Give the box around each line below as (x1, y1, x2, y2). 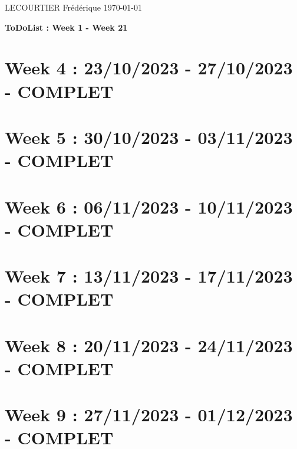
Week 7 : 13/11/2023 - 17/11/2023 (5, 264, 293, 288)
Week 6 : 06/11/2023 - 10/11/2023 (5, 194, 293, 218)
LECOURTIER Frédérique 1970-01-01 (5, 1, 143, 13)
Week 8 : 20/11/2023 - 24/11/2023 (5, 333, 293, 357)
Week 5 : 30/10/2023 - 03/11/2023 (5, 124, 293, 149)
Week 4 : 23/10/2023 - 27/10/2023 (5, 55, 293, 80)
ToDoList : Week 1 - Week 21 (5, 21, 128, 33)
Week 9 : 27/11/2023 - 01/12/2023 (5, 402, 293, 427)
